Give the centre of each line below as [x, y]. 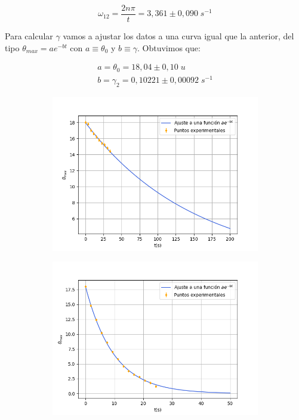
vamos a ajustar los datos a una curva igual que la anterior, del [178, 36]
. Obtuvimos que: [169, 47]
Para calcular [29, 36]
